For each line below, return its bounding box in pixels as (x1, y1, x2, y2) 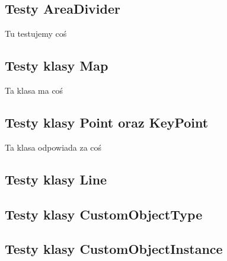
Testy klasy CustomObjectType (5, 205, 203, 223)
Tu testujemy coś (5, 27, 67, 40)
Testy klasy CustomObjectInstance (5, 240, 223, 258)
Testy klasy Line (5, 170, 107, 188)
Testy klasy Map (5, 56, 108, 75)
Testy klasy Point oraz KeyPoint (5, 113, 209, 131)
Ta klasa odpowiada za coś (5, 141, 102, 153)
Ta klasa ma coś (5, 84, 63, 96)
